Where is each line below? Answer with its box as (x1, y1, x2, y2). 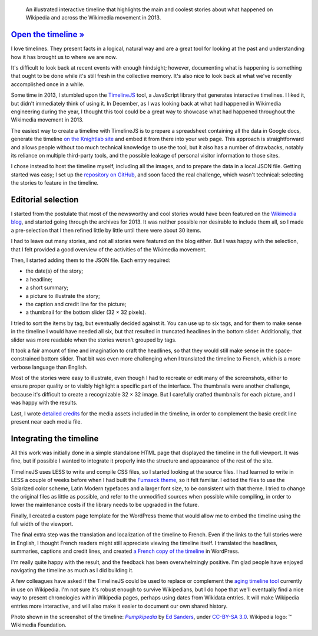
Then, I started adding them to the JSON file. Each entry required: (11, 257, 171, 264)
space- (274, 347, 293, 354)
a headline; (25, 276, 53, 283)
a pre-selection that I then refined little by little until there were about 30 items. (11, 227, 201, 234)
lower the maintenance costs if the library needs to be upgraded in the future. (11, 501, 200, 509)
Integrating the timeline (11, 434, 99, 444)
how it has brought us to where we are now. (11, 53, 117, 60)
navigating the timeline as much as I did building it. (11, 567, 134, 574)
